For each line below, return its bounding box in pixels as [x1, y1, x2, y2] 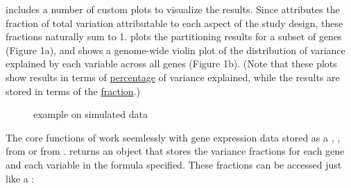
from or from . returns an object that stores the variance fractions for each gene [6, 144, 345, 158]
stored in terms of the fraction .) [6, 83, 140, 98]
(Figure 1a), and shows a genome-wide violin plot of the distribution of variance [6, 42, 345, 57]
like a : [6, 171, 35, 185]
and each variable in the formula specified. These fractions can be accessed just [6, 157, 342, 171]
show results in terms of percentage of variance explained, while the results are [6, 69, 340, 84]
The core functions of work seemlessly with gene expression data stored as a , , [6, 130, 341, 144]
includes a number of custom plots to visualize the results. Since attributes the [6, 2, 340, 16]
